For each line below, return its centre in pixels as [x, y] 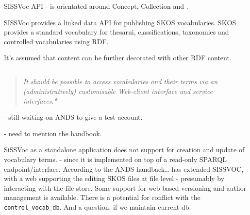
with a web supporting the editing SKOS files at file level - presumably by [114, 178]
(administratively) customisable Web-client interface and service [118, 91]
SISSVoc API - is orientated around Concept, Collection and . [96, 6]
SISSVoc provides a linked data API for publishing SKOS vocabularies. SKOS [120, 22]
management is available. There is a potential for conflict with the [102, 197]
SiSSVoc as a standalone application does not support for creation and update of [124, 150]
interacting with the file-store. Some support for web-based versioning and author [125, 188]
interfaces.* [40, 100]
